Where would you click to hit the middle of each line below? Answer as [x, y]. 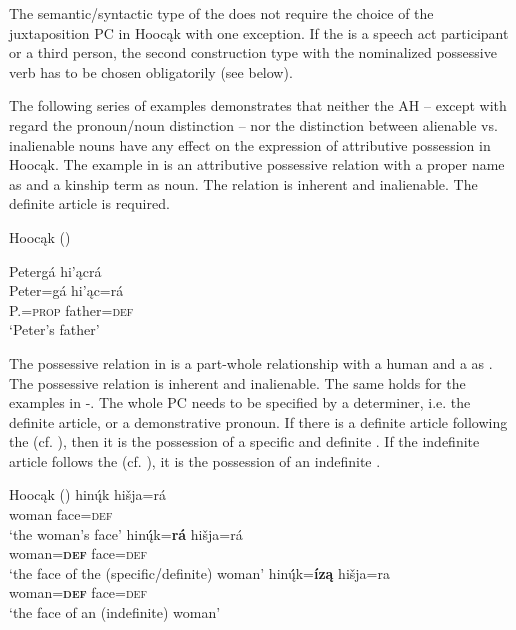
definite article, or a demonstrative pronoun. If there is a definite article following [258, 421]
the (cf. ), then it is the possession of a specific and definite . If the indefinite [244, 441]
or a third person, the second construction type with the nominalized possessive [253, 52]
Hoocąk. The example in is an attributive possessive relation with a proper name [257, 164]
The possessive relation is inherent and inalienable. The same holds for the [237, 382]
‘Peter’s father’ [54, 329]
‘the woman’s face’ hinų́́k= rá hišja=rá [126, 533]
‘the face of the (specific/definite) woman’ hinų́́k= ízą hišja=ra [199, 572]
